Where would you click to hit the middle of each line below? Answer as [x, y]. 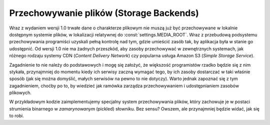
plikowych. [20, 93]
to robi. [17, 116]
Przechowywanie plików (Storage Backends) [104, 13]
